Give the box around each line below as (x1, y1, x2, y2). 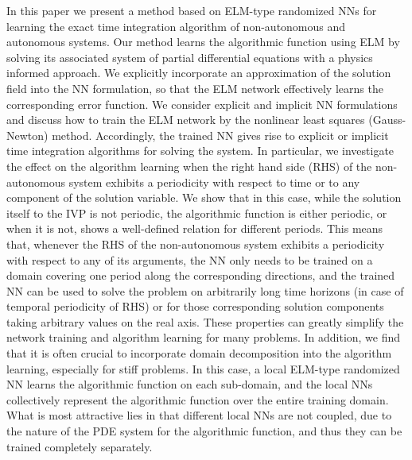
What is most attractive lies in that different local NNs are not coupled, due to (6, 407, 392, 423)
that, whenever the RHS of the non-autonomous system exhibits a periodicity (6, 235, 385, 252)
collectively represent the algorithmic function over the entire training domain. (6, 391, 389, 408)
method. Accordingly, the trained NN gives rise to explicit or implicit (52, 126, 389, 143)
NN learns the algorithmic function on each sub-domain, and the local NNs (6, 376, 373, 392)
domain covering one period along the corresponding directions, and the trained (6, 267, 395, 284)
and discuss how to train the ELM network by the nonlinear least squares (6, 111, 365, 128)
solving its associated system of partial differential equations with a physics (6, 48, 373, 65)
